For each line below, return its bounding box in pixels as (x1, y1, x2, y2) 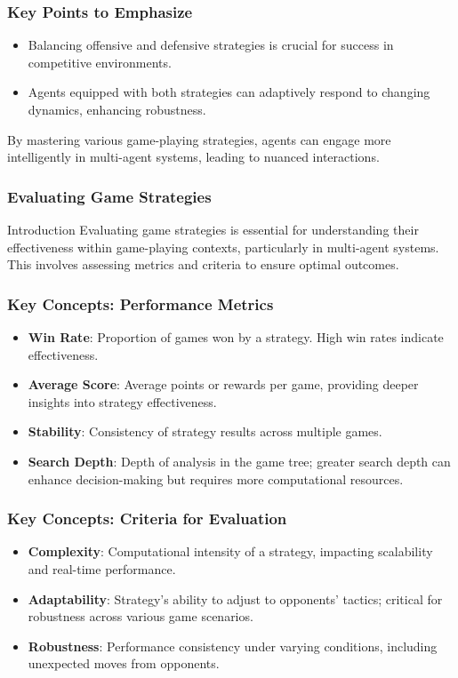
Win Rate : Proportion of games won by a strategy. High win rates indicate (28, 328, 444, 346)
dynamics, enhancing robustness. (28, 100, 206, 118)
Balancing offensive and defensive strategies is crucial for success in (28, 36, 394, 54)
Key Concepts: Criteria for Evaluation (7, 507, 287, 530)
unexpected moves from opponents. (28, 654, 220, 673)
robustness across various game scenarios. (28, 607, 253, 626)
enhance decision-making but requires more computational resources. (28, 469, 404, 488)
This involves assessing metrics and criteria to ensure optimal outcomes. (7, 255, 399, 274)
